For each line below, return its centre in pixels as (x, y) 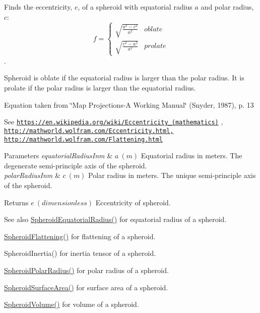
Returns (16, 202)
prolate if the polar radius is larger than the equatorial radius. (100, 88)
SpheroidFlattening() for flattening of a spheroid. (80, 236)
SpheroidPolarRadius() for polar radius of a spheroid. (86, 270)
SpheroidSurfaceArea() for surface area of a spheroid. (86, 287)
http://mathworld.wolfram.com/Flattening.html (83, 139)
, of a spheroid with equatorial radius (135, 7)
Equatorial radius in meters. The (191, 155)
